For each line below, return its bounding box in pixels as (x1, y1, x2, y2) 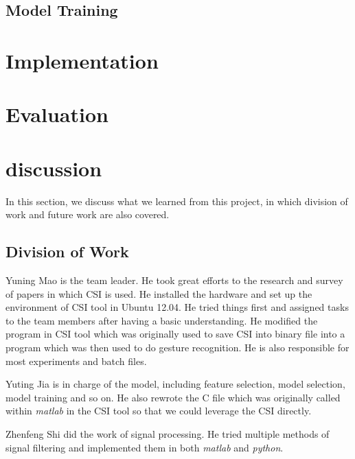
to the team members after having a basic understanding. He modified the (5, 313, 318, 327)
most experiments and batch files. (5, 353, 147, 368)
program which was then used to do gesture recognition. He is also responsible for (5, 340, 350, 355)
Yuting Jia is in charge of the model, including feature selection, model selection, (5, 377, 345, 391)
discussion (5, 154, 102, 182)
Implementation (5, 46, 159, 74)
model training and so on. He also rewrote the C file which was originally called (5, 390, 341, 404)
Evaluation (5, 100, 108, 128)
